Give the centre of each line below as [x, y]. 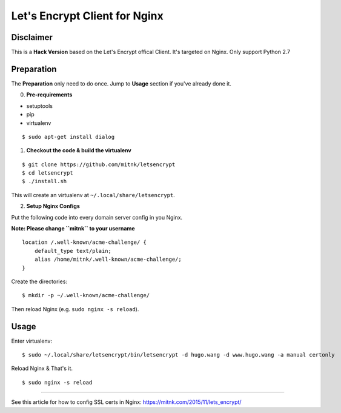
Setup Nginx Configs [53, 206]
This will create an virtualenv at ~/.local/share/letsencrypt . [93, 195]
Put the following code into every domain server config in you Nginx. [97, 217]
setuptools [39, 106]
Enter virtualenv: [32, 341]
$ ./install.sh [45, 181]
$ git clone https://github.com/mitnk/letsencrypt [99, 164]
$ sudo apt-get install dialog [68, 137]
